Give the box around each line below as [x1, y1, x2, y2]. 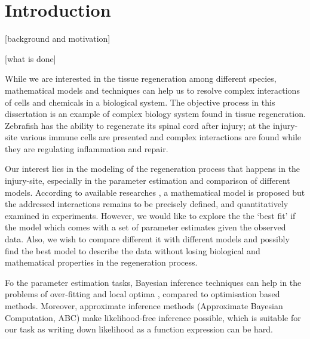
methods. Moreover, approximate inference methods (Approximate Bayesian [5, 300, 283, 312]
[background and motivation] [5, 32, 111, 45]
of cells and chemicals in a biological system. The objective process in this [5, 95, 275, 108]
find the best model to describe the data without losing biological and [5, 244, 260, 257]
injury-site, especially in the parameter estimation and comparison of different [5, 174, 290, 187]
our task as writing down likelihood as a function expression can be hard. [5, 323, 273, 335]
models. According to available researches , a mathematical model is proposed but [5, 186, 305, 198]
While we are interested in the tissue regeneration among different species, [5, 72, 277, 85]
